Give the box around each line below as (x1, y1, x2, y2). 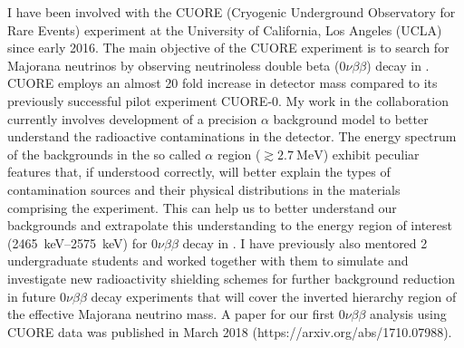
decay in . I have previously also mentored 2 (182, 233, 428, 252)
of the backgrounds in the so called (7, 144, 201, 163)
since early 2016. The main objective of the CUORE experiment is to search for (7, 38, 449, 57)
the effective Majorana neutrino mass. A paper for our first (7, 304, 334, 324)
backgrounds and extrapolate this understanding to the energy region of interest (7, 216, 452, 235)
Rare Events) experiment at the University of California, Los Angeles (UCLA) (7, 20, 442, 39)
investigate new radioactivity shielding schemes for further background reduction (7, 268, 456, 287)
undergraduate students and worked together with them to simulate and (7, 251, 409, 270)
